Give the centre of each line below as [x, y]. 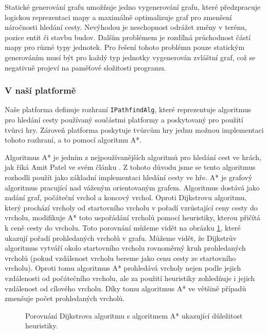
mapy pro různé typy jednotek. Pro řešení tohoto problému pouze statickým [125, 47]
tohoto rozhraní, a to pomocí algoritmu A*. [73, 140]
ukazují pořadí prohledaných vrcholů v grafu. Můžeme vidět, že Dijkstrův [121, 238]
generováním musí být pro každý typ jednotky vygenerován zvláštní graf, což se [130, 57]
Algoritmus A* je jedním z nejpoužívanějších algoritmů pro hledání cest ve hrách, [133, 157]
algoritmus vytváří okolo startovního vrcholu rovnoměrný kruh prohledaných [125, 248]
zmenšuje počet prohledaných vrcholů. [65, 298]
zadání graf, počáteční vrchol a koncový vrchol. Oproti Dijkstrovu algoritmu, [126, 197]
